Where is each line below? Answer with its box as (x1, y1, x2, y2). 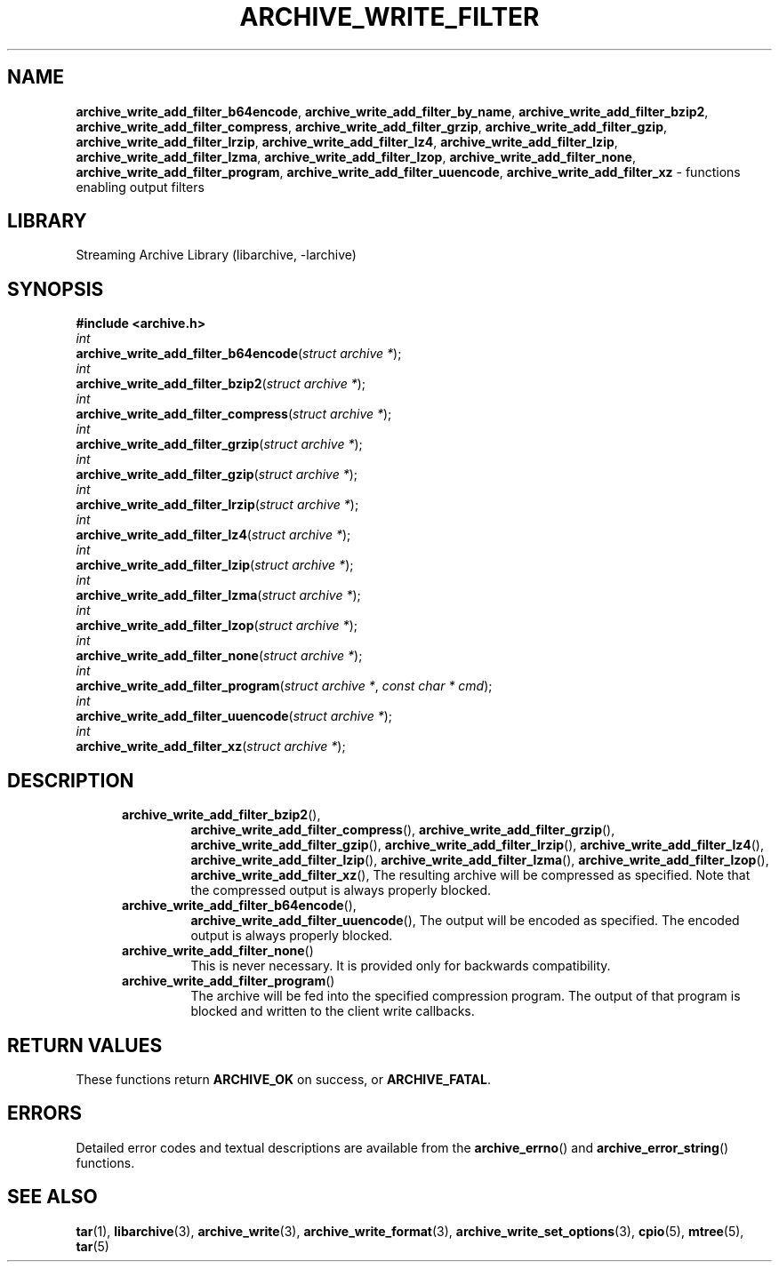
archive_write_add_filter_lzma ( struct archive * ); (76, 587, 361, 603)
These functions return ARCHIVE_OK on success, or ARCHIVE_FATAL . (76, 1071, 492, 1087)
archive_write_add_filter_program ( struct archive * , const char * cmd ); (76, 678, 493, 694)
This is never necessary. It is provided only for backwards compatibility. (190, 958, 611, 974)
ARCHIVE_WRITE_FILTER (239, 2, 540, 32)
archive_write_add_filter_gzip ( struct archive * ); (76, 467, 358, 483)
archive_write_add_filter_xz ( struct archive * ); (76, 738, 346, 754)
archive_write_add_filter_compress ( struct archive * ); (76, 406, 392, 422)
